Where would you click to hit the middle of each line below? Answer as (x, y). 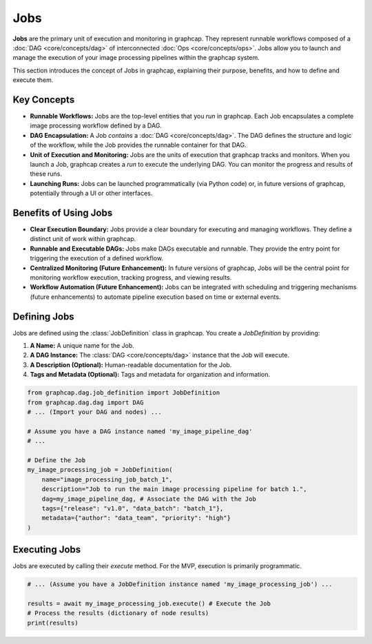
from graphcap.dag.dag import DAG (85, 402)
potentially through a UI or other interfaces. (91, 194)
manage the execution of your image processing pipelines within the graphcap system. (136, 58)
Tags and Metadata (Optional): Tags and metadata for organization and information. (150, 375)
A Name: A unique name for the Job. (82, 346)
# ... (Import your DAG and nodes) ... (94, 412)
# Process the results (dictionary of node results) (118, 613)
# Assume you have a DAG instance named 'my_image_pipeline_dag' (140, 431)
